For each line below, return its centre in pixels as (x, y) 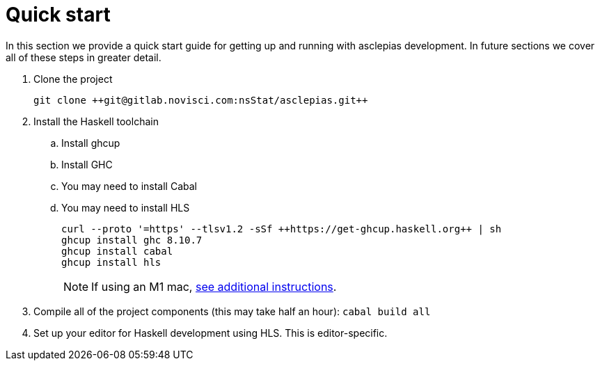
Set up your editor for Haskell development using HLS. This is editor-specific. (211, 333)
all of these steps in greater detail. (84, 57)
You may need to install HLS (126, 207)
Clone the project (73, 79)
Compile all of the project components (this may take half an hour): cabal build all (232, 311)
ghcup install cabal (117, 251)
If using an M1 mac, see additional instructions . (214, 286)
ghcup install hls (111, 262)
